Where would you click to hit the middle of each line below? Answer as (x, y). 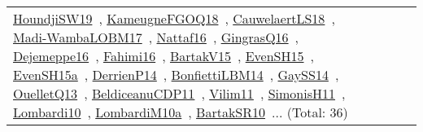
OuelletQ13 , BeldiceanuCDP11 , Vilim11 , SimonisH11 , (179, 93)
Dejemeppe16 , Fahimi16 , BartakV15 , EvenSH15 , (164, 56)
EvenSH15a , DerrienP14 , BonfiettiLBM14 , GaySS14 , (176, 75)
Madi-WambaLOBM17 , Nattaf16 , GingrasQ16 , (156, 37)
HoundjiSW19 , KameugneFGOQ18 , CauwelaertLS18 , (174, 18)
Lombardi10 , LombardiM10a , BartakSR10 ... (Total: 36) (181, 112)
